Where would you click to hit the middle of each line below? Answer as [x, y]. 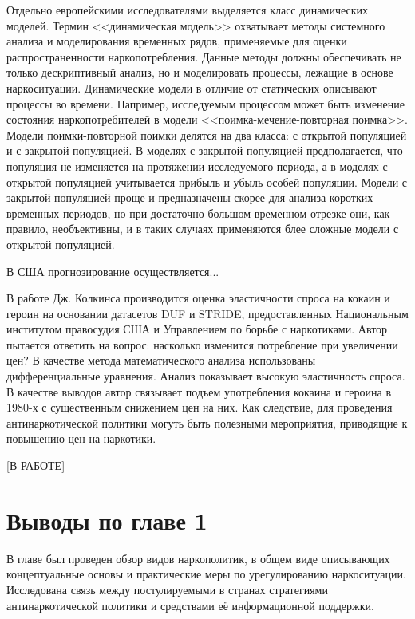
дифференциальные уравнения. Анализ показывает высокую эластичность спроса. [206, 376]
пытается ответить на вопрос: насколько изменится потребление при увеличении [202, 344]
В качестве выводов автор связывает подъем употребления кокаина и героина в [199, 391]
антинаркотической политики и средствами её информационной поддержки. [190, 605]
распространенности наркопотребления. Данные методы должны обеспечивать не [204, 56]
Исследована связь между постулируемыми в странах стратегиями [167, 589]
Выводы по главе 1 [107, 520]
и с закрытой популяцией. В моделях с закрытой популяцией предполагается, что [205, 150]
